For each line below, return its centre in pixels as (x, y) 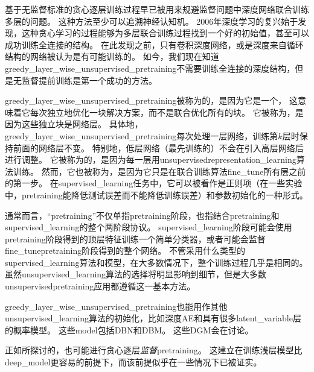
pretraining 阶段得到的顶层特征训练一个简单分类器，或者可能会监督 (135, 238)
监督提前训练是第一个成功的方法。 (89, 80)
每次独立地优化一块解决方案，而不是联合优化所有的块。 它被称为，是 (167, 112)
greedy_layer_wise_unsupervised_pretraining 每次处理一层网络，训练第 (142, 135)
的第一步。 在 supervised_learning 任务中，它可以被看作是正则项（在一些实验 (154, 183)
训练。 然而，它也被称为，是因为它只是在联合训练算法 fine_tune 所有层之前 (159, 171)
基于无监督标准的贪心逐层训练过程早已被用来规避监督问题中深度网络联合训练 (157, 9)
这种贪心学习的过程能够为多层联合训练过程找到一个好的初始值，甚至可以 (165, 33)
